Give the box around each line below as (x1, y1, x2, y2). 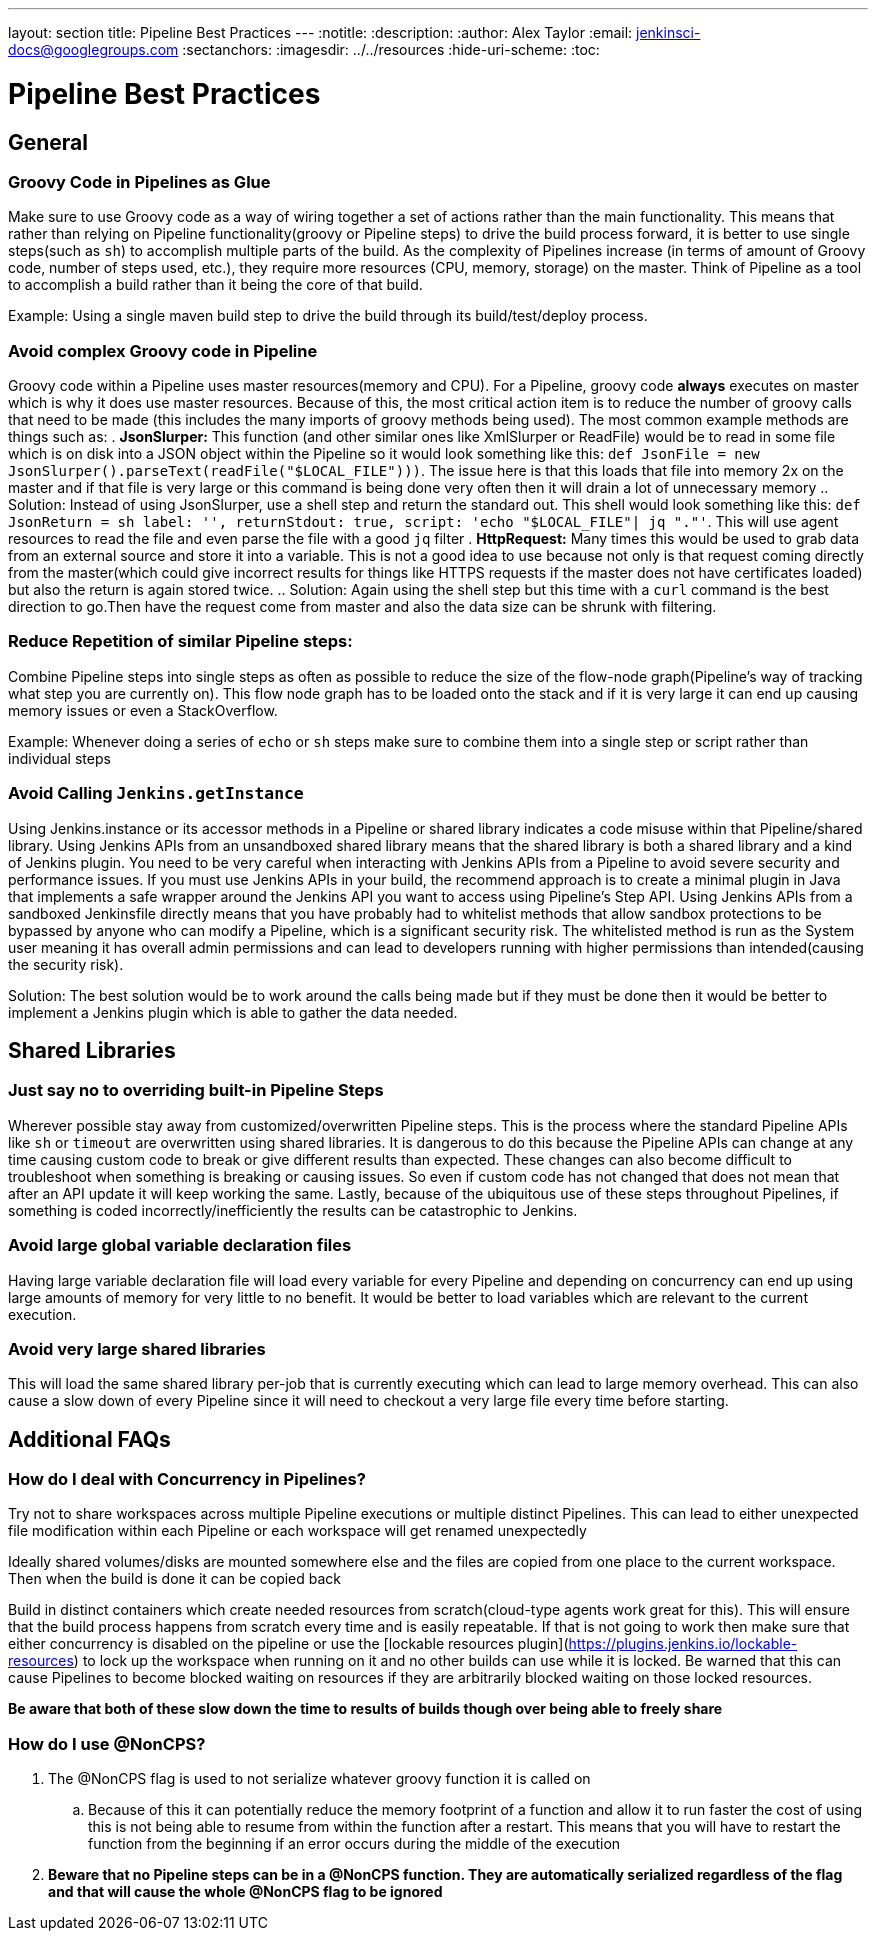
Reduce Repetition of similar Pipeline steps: (8, 631, 353, 652)
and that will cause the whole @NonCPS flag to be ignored (48, 1883, 443, 1901)
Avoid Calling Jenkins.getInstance (8, 783, 304, 804)
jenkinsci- (636, 24, 701, 41)
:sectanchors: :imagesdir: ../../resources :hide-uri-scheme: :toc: (182, 41, 600, 58)
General (8, 129, 89, 155)
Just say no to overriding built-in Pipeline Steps (8, 1080, 384, 1101)
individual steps (8, 749, 111, 767)
